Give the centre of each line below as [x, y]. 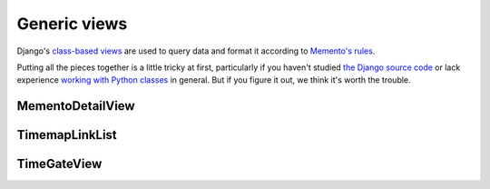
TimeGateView [59, 164]
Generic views [72, 24]
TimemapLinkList [67, 135]
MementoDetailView [76, 106]
